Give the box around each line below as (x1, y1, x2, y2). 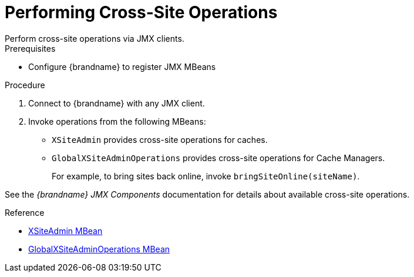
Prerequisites (5, 43, 56, 54)
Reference (5, 207, 45, 218)
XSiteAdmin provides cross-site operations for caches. (52, 134, 268, 145)
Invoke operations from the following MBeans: (28, 116, 206, 126)
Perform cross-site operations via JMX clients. (5, 33, 184, 44)
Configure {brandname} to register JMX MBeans (28, 61, 216, 72)
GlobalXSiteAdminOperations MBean (28, 243, 170, 254)
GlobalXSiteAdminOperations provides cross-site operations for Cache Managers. (52, 152, 385, 163)
